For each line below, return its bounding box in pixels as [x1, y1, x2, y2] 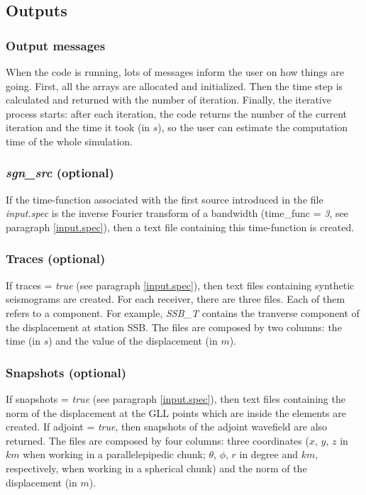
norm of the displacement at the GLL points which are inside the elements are [6, 405, 346, 420]
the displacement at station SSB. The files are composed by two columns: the [6, 319, 342, 334]
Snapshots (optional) [6, 363, 127, 381]
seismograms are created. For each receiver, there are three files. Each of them [6, 291, 345, 306]
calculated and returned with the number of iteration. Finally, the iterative [6, 92, 331, 107]
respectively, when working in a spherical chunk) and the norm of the [6, 460, 307, 475]
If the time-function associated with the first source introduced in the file [6, 191, 323, 206]
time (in [6, 333, 40, 348]
